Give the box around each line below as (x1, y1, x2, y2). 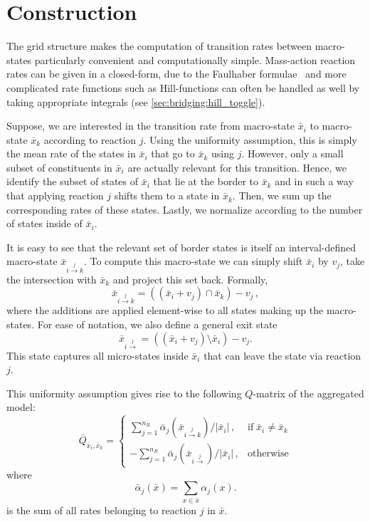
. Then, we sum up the (232, 188, 332, 203)
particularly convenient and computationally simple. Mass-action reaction (34, 52, 356, 67)
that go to (151, 146, 195, 161)
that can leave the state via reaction (203, 348, 361, 362)
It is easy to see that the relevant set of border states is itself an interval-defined (6, 239, 356, 254)
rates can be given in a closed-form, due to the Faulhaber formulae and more (6, 66, 347, 81)
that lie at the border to (153, 174, 259, 189)
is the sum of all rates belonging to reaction (6, 503, 197, 518)
